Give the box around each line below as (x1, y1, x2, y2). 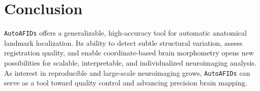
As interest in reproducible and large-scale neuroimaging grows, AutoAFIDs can (4, 67, 250, 78)
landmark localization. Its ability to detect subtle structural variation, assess (4, 37, 243, 48)
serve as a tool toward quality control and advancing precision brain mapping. (4, 77, 248, 88)
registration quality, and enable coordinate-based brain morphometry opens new (4, 47, 254, 58)
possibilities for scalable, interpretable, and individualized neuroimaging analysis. (4, 57, 256, 68)
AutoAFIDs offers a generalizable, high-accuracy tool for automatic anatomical (4, 27, 247, 38)
